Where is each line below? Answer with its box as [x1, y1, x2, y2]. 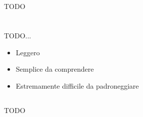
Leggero [15, 47, 40, 57]
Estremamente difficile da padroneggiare [15, 80, 139, 91]
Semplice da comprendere [15, 64, 94, 74]
